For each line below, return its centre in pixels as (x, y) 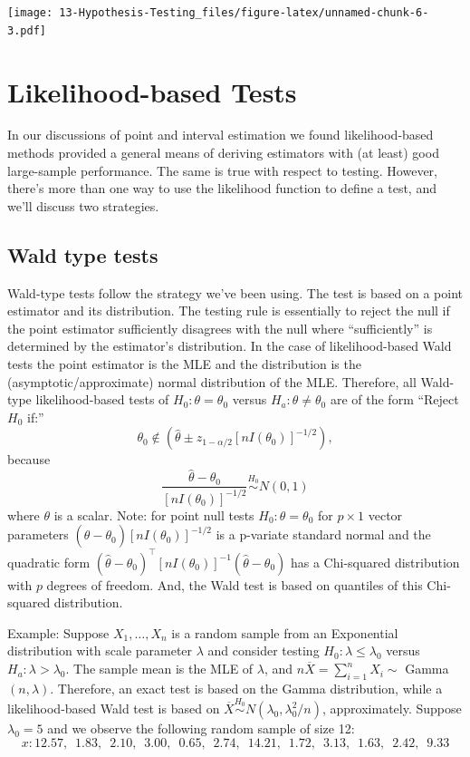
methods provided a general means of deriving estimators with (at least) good (223, 153)
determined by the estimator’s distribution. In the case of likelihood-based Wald (230, 346)
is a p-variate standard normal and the (323, 534)
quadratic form (49, 562)
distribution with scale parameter (100, 650)
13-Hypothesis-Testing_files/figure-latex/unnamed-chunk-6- (244, 13)
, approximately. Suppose (392, 708)
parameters (38, 534)
